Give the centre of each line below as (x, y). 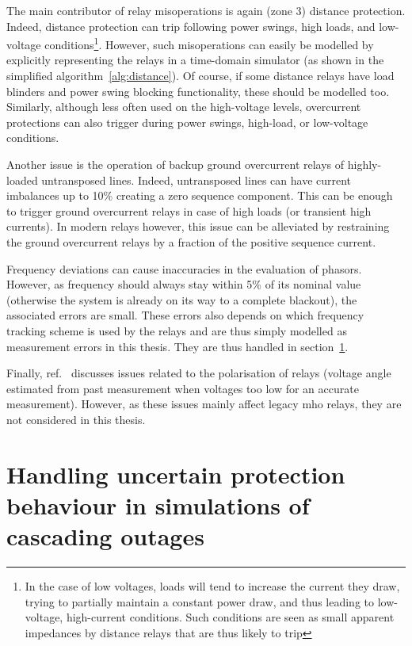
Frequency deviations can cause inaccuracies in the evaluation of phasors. (184, 268)
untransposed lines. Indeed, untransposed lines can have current (196, 180)
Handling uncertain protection (176, 474)
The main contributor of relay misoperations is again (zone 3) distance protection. (206, 10)
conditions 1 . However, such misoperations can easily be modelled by (209, 43)
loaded (22, 180)
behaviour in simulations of (158, 505)
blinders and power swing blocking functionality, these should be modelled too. (198, 91)
